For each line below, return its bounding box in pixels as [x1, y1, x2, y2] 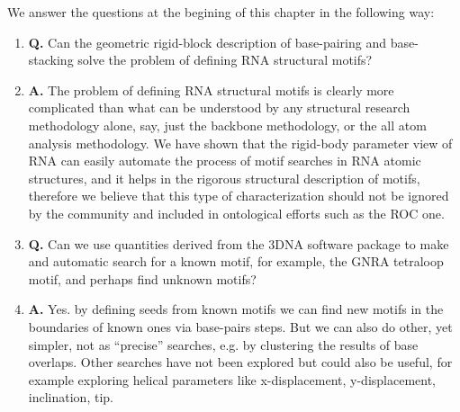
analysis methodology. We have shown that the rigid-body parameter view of [28, 133, 453, 152]
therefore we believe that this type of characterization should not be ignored [28, 186, 449, 205]
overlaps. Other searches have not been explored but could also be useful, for [28, 353, 453, 372]
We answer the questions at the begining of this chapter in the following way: [7, 3, 435, 21]
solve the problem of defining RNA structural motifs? [77, 50, 373, 69]
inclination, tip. [28, 388, 113, 407]
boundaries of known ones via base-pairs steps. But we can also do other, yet [28, 317, 453, 336]
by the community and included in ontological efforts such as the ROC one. [28, 203, 445, 222]
